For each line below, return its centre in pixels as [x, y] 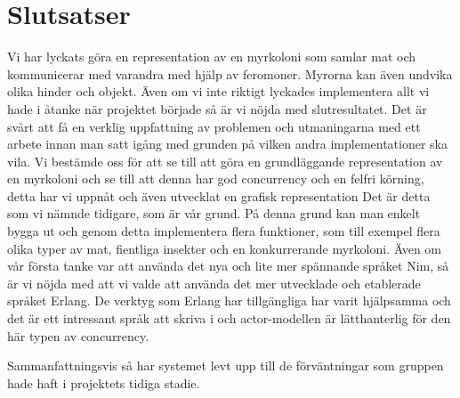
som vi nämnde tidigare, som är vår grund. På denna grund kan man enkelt [214, 213]
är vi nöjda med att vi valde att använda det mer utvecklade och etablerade [214, 283]
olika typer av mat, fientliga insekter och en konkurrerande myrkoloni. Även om [224, 248]
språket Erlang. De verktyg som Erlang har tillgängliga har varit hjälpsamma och [229, 301]
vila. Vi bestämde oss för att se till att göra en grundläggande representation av [225, 161]
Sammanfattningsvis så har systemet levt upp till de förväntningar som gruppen [226, 366]
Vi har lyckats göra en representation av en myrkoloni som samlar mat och [212, 57]
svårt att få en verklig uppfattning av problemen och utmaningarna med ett [214, 126]
